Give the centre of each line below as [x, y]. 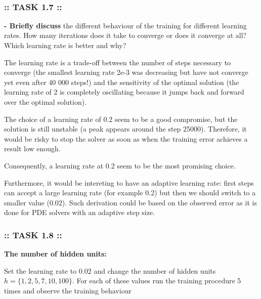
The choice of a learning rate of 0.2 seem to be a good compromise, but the [121, 119]
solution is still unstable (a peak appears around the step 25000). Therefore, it [125, 129]
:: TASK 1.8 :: [33, 234]
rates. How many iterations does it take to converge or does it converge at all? [125, 35]
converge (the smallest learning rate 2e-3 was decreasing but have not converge [126, 72]
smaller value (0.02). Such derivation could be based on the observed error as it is [130, 202]
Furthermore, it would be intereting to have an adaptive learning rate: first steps [129, 182]
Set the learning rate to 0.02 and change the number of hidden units [110, 270]
